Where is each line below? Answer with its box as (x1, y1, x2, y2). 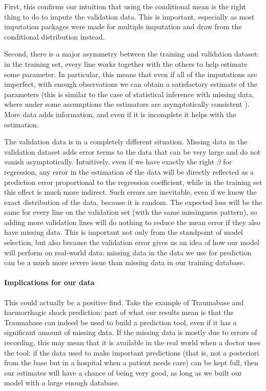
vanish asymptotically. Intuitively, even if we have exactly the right (4, 156, 215, 167)
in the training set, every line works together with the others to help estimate (4, 58, 248, 69)
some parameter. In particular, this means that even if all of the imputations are (4, 68, 257, 79)
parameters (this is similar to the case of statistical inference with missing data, (4, 88, 254, 99)
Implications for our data (4, 277, 95, 288)
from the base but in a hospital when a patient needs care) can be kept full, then (4, 357, 258, 368)
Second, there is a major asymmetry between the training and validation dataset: (4, 48, 259, 59)
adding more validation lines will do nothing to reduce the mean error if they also (4, 216, 261, 227)
